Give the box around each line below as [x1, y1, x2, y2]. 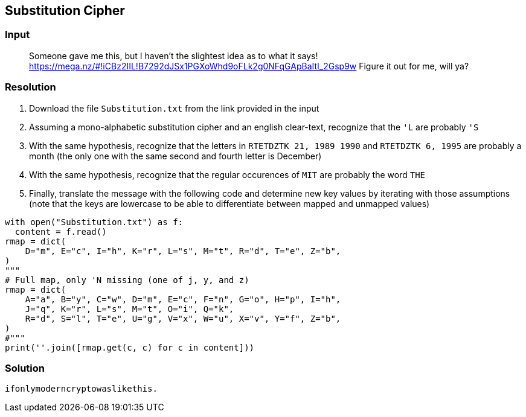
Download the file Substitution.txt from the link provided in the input [29, 103, 319, 113]
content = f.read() [14, 226, 107, 237]
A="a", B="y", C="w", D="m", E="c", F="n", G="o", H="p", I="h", [25, 294, 341, 304]
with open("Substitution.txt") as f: [5, 217, 184, 227]
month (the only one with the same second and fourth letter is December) [29, 150, 322, 161]
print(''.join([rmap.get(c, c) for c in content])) [5, 342, 255, 352]
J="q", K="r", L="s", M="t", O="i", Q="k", [25, 304, 234, 314]
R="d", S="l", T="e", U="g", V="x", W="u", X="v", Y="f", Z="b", [25, 313, 341, 323]
